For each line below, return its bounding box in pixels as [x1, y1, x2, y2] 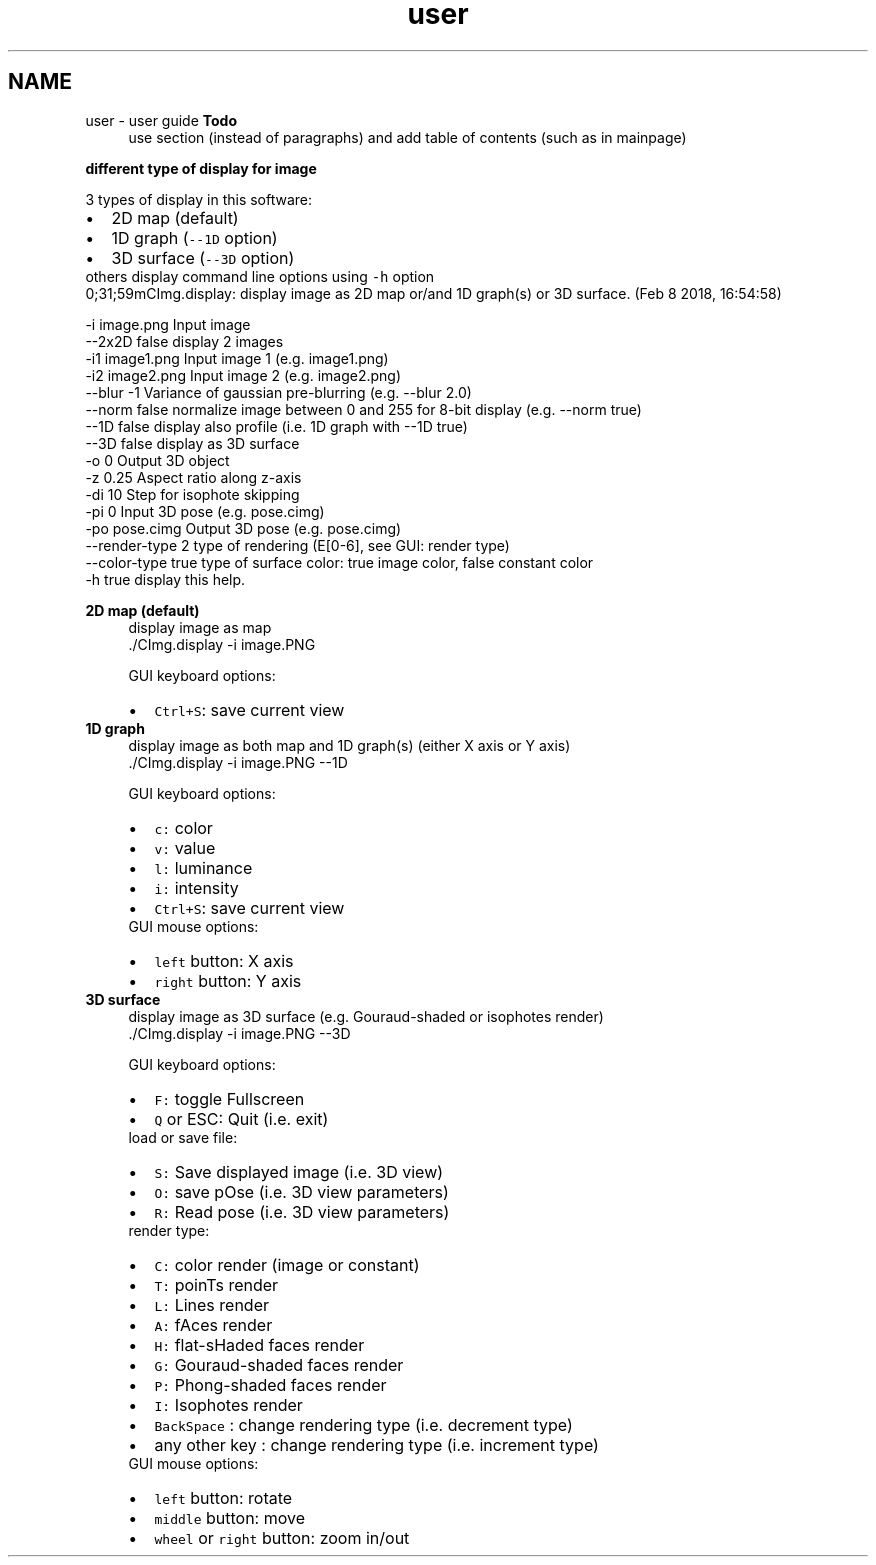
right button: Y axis [154, 970, 302, 991]
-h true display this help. [85, 570, 246, 588]
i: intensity [154, 877, 239, 898]
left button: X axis [154, 950, 294, 971]
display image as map [128, 618, 272, 636]
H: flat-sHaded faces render [154, 1334, 365, 1355]
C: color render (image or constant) [154, 1254, 420, 1275]
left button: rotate [154, 1487, 293, 1508]
